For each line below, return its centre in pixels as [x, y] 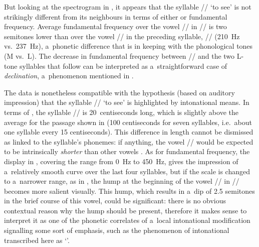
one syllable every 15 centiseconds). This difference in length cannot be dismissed [129, 132]
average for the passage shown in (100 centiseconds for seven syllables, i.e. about [128, 122]
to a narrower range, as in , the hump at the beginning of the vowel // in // [122, 181]
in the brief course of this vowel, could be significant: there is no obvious [115, 201]
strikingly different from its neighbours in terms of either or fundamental [116, 16]
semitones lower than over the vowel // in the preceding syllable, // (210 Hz [122, 36]
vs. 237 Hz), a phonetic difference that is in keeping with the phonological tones [128, 46]
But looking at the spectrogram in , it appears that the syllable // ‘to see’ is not [128, 7]
